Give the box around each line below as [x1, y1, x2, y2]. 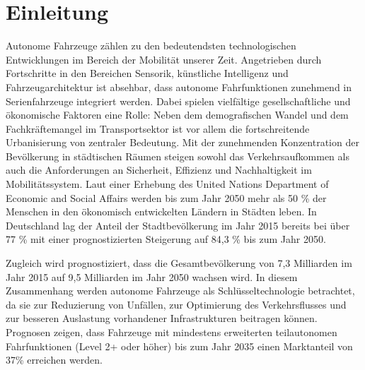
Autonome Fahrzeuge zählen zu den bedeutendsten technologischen [6, 38, 296, 53]
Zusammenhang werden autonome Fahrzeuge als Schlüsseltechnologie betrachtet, [6, 283, 355, 298]
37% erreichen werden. [6, 352, 103, 367]
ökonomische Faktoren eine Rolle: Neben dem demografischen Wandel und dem [6, 107, 349, 122]
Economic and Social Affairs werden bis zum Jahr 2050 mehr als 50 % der [6, 190, 327, 205]
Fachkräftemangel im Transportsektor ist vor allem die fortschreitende [6, 121, 310, 136]
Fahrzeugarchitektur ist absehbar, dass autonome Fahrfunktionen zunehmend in [6, 79, 352, 94]
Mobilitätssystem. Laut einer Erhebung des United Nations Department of [6, 177, 329, 191]
